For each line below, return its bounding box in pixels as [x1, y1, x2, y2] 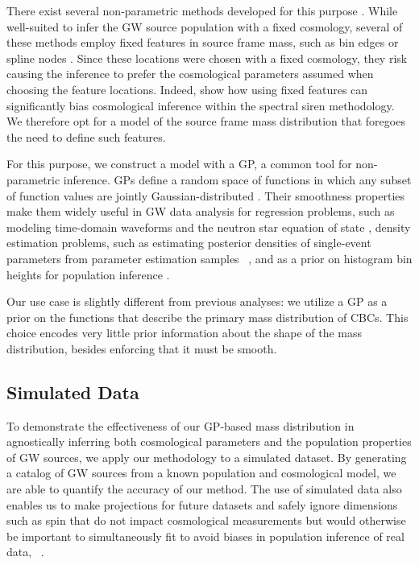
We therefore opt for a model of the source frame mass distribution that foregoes [6, 113, 405, 130]
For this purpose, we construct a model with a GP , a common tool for [6, 155, 352, 172]
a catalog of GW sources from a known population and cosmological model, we [6, 464, 396, 481]
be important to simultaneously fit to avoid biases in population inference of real [6, 527, 404, 544]
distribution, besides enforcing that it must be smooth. [6, 340, 277, 357]
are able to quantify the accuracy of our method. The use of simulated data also [6, 480, 402, 497]
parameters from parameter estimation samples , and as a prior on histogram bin [6, 250, 413, 266]
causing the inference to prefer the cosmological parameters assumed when [6, 65, 374, 82]
